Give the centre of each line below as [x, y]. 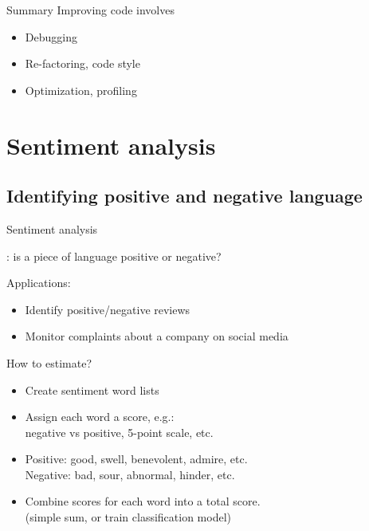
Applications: [39, 283]
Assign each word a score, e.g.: [100, 417]
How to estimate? [49, 362]
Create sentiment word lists [92, 389]
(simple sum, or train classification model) [128, 517]
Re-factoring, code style [82, 63]
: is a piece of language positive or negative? [114, 256]
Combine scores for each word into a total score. [143, 501]
